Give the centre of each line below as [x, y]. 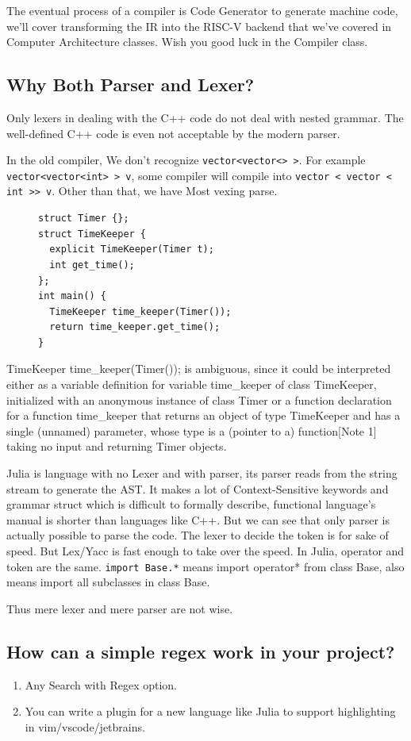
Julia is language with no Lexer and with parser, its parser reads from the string [202, 473]
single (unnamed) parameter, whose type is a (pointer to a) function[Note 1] [192, 430]
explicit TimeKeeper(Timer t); [132, 250]
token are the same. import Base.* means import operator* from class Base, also [205, 566]
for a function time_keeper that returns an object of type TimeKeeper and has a [204, 415]
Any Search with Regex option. [101, 684]
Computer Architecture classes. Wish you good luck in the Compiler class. [187, 42]
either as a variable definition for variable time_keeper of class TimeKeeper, [192, 384]
